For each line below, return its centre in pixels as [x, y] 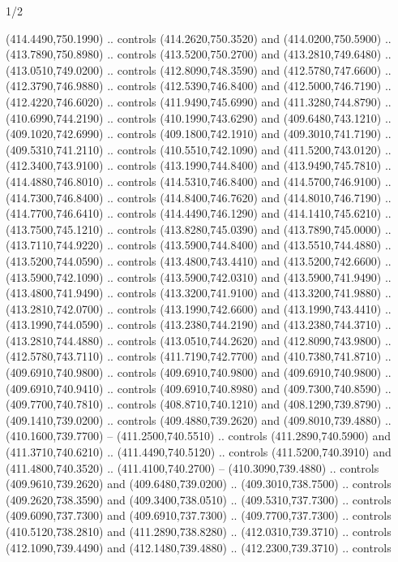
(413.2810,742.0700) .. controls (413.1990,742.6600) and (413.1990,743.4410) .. [199, 308]
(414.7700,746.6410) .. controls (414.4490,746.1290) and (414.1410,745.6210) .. [199, 213]
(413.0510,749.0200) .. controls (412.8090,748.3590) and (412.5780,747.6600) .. [199, 69]
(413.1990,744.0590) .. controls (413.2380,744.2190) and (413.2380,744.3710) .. [199, 324]
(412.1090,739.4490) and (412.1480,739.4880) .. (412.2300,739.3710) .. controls [199, 547]
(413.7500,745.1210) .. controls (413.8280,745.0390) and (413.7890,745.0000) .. [199, 229]
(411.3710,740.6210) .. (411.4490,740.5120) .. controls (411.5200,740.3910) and [199, 452]
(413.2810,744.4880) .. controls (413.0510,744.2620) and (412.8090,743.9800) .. [199, 340]
